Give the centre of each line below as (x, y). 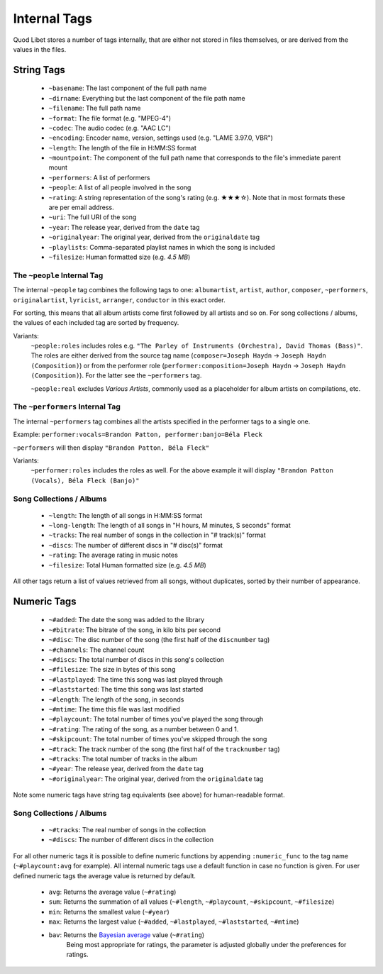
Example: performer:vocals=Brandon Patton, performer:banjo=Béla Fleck (138, 435)
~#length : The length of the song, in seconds (116, 699)
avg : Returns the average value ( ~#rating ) (112, 892)
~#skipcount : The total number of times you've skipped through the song (158, 739)
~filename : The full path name (95, 108)
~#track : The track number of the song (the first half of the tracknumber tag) (164, 749)
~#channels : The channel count (96, 650)
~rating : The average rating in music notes (113, 555)
